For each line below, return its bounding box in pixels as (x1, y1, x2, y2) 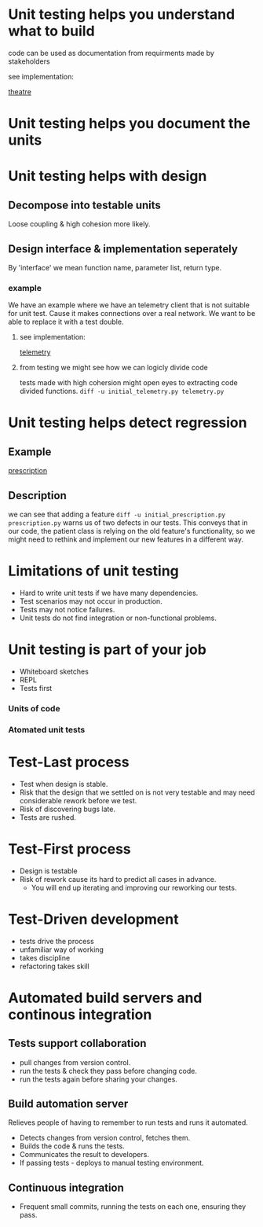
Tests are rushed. (19, 812, 77, 822)
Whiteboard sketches (19, 667, 89, 676)
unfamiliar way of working (19, 945, 104, 954)
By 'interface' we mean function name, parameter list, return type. (8, 263, 222, 272)
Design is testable (19, 866, 78, 876)
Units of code (8, 703, 60, 714)
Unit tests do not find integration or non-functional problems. (19, 613, 217, 623)
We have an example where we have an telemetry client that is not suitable (8, 300, 250, 310)
